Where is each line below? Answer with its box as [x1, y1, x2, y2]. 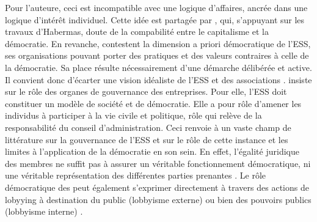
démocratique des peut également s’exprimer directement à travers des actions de [5, 180, 309, 193]
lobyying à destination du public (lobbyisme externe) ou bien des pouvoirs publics [5, 193, 312, 205]
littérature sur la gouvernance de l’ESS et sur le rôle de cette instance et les [5, 133, 288, 146]
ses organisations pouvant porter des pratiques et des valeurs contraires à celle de [5, 49, 309, 62]
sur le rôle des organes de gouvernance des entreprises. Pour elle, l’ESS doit [5, 85, 287, 98]
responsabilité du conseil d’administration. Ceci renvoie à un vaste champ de [5, 120, 291, 133]
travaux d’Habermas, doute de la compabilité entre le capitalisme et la [5, 25, 269, 38]
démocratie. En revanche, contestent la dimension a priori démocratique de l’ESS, [5, 37, 311, 50]
